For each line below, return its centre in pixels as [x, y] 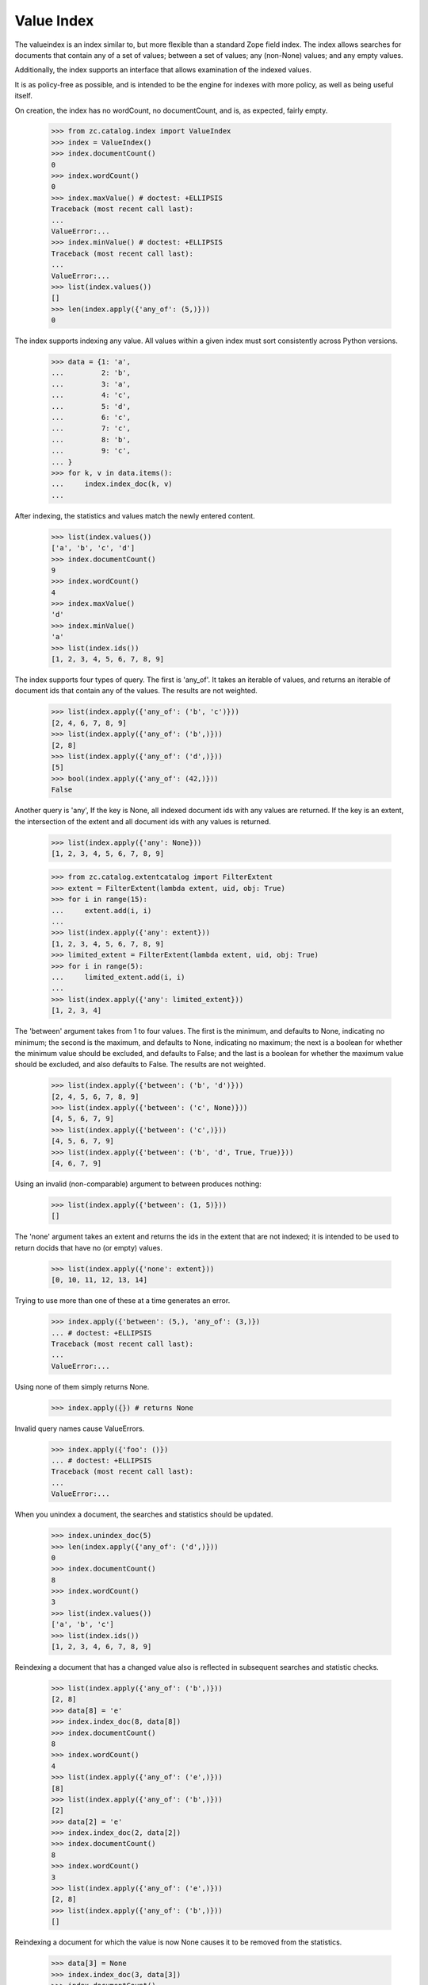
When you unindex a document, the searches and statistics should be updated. [144, 1515]
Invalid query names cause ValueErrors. [80, 1428]
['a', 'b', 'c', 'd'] [93, 548]
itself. [24, 96]
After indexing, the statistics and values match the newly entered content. [135, 515]
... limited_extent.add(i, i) [118, 977]
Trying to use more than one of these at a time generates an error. [122, 1301]
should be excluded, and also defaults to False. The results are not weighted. [140, 1065]
